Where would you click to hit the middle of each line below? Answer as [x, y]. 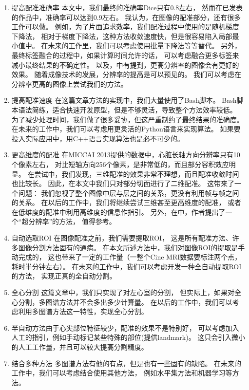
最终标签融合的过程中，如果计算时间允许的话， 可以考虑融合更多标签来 [125, 55]
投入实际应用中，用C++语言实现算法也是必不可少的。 [98, 138]
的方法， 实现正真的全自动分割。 [64, 276]
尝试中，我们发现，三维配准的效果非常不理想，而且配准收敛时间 [137, 174]
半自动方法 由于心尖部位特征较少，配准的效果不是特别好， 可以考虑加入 [125, 327]
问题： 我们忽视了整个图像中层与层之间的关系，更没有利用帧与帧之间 [129, 193]
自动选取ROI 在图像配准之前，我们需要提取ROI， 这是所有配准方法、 [122, 238]
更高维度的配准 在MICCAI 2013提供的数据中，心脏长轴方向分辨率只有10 [126, 155]
